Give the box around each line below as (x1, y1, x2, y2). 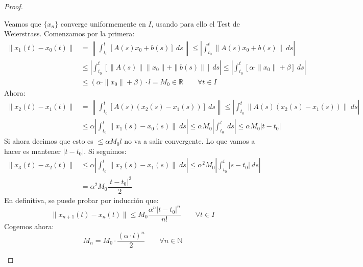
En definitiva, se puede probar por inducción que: (4, 195, 159, 206)
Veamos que (4, 18, 41, 29)
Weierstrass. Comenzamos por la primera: (4, 28, 135, 39)
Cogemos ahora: (4, 221, 54, 232)
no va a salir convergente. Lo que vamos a (124, 136, 255, 146)
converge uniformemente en (60, 18, 146, 29)
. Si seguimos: (84, 145, 127, 156)
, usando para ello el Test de (151, 18, 240, 29)
